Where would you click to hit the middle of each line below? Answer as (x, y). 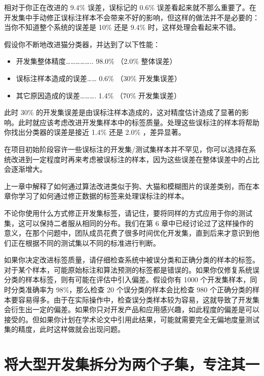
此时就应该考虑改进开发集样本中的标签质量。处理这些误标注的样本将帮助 (139, 122)
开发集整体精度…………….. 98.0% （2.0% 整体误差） (96, 61)
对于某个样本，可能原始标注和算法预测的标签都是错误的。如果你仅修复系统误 (132, 269)
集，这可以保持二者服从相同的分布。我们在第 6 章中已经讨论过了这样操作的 (129, 223)
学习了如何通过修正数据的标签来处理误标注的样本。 (103, 196)
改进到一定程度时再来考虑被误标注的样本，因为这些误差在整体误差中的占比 (135, 159)
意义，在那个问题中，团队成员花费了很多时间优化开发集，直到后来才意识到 (128, 233)
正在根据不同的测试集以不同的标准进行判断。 (85, 242)
